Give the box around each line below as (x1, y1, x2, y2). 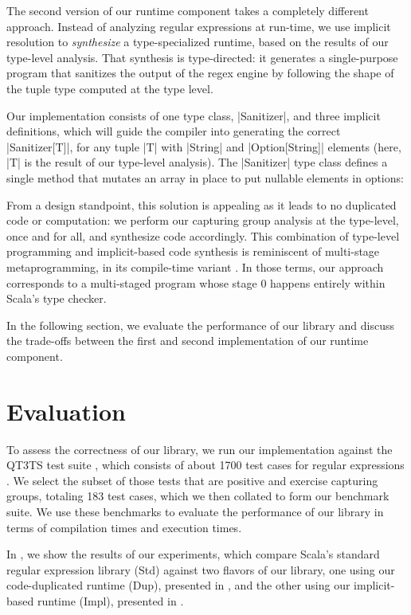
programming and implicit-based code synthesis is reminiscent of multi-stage (6, 243, 380, 260)
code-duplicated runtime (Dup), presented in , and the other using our (6, 577, 350, 593)
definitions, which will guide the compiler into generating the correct (6, 123, 341, 139)
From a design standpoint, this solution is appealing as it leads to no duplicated (6, 196, 397, 213)
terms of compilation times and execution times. (6, 519, 242, 535)
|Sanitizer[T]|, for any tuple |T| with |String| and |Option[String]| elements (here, (6, 138, 401, 155)
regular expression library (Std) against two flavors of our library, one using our (6, 561, 395, 578)
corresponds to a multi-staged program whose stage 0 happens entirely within (6, 274, 386, 291)
